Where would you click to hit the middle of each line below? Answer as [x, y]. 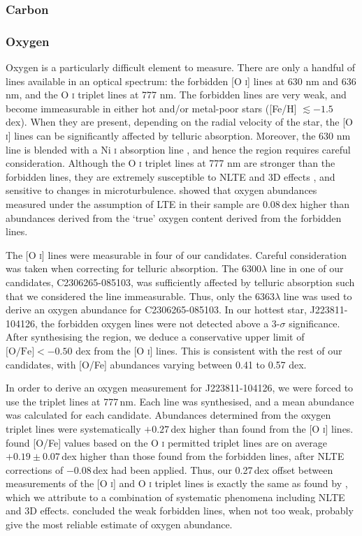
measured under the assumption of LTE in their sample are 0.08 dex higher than [178, 204]
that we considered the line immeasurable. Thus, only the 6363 [140, 296]
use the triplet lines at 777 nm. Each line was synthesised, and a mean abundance [180, 401]
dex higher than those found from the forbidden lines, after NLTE [203, 456]
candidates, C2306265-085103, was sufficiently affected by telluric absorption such [180, 282]
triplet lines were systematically [73, 428]
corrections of [35, 469]
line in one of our [307, 268]
